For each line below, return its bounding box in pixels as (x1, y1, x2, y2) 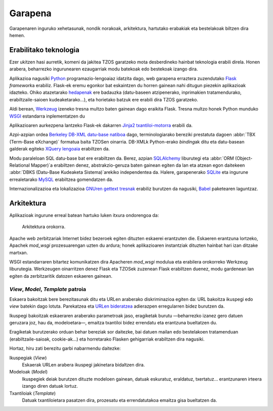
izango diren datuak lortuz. (22, 383, 78, 389)
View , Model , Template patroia (9, 285, 86, 292)
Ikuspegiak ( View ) (9, 355, 47, 361)
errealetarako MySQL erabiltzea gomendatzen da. (9, 176, 113, 182)
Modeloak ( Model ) (9, 369, 48, 375)
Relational (9, 162, 30, 168)
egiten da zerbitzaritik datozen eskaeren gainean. (9, 273, 113, 279)
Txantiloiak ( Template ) (9, 390, 56, 396)
